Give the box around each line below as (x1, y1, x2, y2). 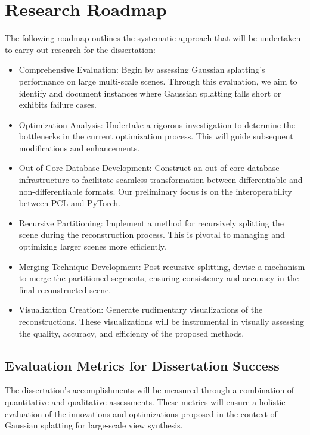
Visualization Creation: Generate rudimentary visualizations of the (18, 303, 263, 316)
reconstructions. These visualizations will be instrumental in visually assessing (18, 315, 304, 327)
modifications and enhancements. (18, 141, 140, 154)
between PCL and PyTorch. (18, 197, 120, 209)
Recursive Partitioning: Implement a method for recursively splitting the (18, 216, 284, 229)
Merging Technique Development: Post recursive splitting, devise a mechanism (18, 260, 305, 272)
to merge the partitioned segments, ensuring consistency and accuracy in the (18, 272, 299, 284)
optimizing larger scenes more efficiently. (18, 240, 166, 253)
